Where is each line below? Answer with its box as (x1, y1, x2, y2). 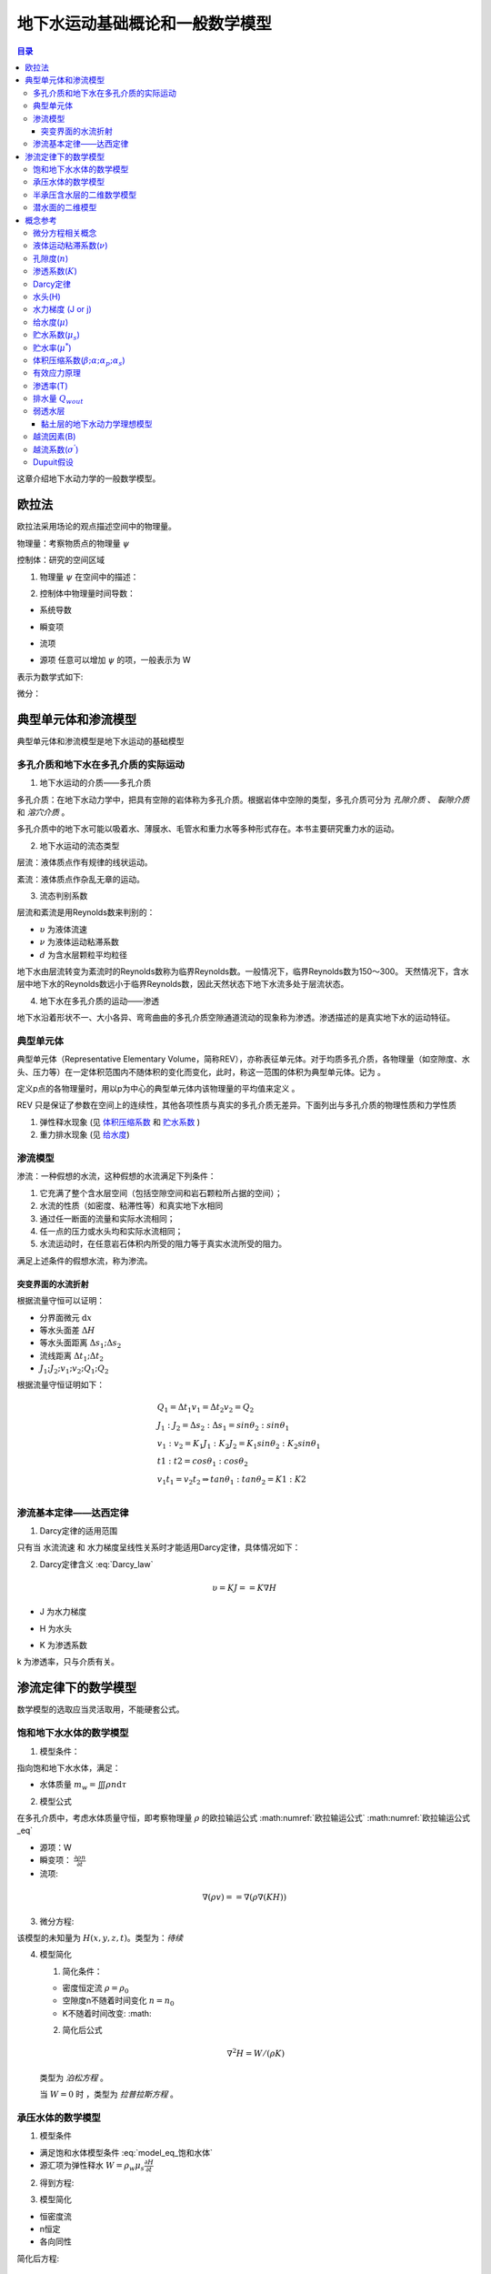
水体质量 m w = (39, 1779, 96, 1792)
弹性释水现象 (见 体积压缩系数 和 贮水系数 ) (39, 1116, 200, 1127)
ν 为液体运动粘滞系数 (39, 937, 120, 948)
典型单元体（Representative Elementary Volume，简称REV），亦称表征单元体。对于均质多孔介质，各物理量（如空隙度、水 (16, 1053, 470, 1064)
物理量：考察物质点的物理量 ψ (16, 538, 130, 548)
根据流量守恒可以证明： (16, 1295, 105, 1306)
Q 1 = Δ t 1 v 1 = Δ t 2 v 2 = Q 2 (156, 1402, 255, 1414)
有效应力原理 (33, 367, 81, 378)
